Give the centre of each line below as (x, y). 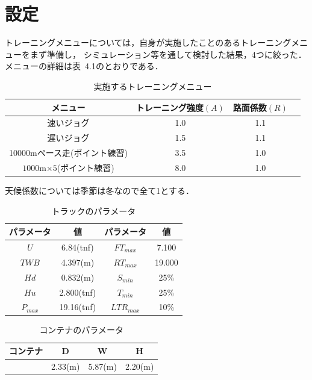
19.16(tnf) (78, 307)
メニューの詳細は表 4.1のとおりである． (84, 66)
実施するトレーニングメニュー (153, 86)
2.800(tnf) (78, 292)
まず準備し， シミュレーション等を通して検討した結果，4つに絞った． (168, 54)
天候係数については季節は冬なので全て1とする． (99, 190)
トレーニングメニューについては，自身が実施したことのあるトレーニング (148, 42)
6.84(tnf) (78, 247)
